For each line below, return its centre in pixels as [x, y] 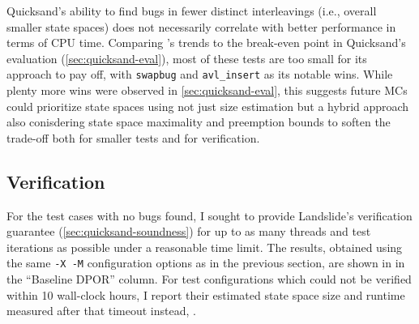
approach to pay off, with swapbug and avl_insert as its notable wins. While [200, 74]
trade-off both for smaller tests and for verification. [133, 137]
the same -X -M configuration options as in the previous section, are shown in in [206, 263]
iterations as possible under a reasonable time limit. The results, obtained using [205, 247]
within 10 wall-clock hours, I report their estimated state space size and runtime [206, 294]
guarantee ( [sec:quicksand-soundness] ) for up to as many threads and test [189, 231]
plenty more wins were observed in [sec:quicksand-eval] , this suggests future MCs [207, 90]
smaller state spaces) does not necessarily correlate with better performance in [201, 26]
